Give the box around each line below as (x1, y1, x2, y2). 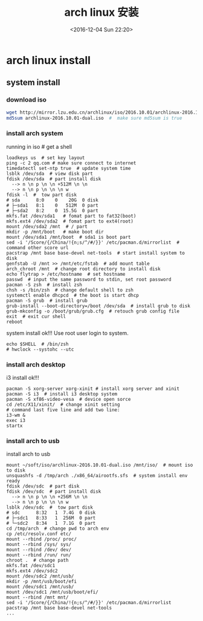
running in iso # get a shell (6, 143, 72, 150)
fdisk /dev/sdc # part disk (6, 483, 80, 490)
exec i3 (6, 417, 26, 423)
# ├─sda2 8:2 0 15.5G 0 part (6, 207, 98, 213)
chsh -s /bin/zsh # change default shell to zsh (6, 287, 134, 293)
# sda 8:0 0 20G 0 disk (6, 197, 98, 203)
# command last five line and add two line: (6, 406, 120, 413)
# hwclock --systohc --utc (6, 346, 74, 353)
